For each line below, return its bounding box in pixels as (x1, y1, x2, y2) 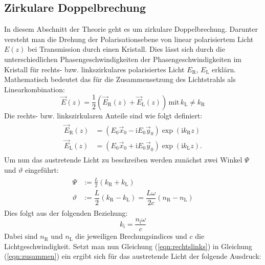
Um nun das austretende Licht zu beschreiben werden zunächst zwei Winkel (4, 154, 242, 165)
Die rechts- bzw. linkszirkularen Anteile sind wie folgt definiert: (4, 110, 203, 120)
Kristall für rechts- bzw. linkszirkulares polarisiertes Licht (4, 64, 185, 74)
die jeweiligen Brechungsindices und (75, 231, 187, 241)
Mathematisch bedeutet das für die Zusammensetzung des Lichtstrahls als (4, 74, 236, 85)
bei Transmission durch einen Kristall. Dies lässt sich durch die (27, 44, 225, 54)
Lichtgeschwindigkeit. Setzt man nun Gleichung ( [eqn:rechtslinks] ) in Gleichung (4, 240, 252, 251)
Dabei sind (4, 231, 38, 241)
